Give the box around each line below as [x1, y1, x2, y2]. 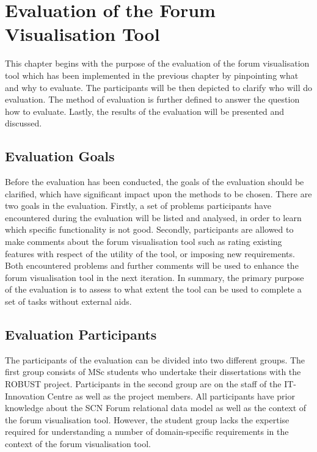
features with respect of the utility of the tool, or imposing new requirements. [5, 247, 295, 260]
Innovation [5, 389, 45, 402]
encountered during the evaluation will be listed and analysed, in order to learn [5, 211, 302, 224]
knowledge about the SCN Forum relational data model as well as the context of [5, 401, 307, 414]
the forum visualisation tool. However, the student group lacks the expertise [5, 413, 290, 426]
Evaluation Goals [5, 147, 115, 166]
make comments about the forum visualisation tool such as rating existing [5, 235, 282, 248]
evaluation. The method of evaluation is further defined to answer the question [5, 93, 300, 106]
